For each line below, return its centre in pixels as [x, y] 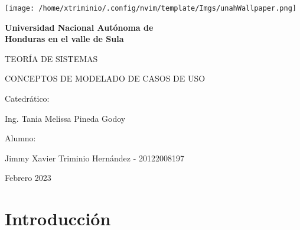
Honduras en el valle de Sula [64, 39]
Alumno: [20, 138]
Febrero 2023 [28, 178]
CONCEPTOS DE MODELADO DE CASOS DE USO [105, 78]
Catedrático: [27, 98]
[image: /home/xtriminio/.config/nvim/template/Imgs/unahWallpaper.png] [151, 8]
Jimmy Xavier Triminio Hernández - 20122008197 [95, 158]
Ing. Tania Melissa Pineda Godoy [65, 118]
